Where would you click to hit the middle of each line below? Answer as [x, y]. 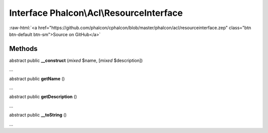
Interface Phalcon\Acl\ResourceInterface [96, 13]
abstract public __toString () [38, 115]
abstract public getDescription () [43, 97]
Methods [23, 49]
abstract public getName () [37, 79]
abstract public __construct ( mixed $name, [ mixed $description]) [76, 60]
